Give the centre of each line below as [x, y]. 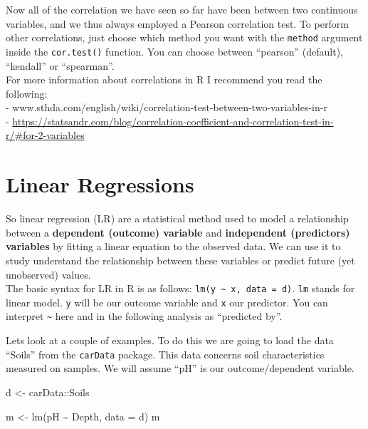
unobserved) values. [48, 274]
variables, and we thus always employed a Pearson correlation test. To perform [177, 23]
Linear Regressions [100, 184]
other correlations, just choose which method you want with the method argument [184, 37]
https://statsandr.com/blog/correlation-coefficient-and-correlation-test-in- [173, 121]
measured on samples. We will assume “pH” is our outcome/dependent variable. [180, 368]
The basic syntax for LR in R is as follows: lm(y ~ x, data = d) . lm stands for [180, 288]
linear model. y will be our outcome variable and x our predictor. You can [167, 302]
